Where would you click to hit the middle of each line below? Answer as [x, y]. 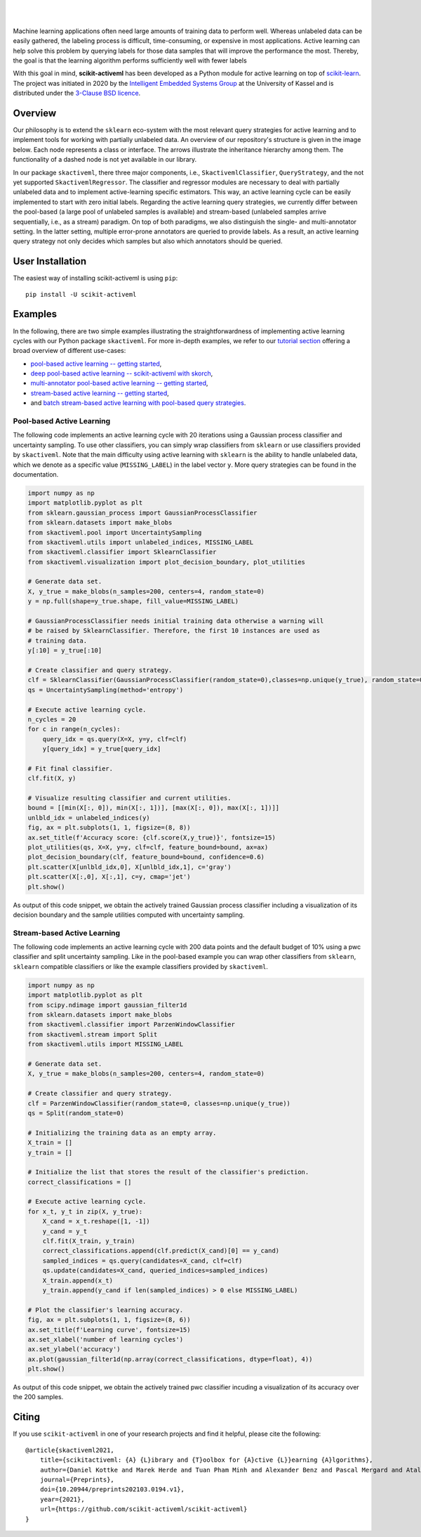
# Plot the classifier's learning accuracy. [106, 1310]
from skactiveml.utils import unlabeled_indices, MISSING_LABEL [141, 542]
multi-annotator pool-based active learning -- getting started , [119, 383]
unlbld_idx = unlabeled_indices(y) [89, 818]
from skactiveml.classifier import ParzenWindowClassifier [131, 1024]
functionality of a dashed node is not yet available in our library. [105, 160]
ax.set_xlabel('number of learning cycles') [106, 1339]
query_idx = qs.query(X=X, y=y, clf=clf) [115, 739]
